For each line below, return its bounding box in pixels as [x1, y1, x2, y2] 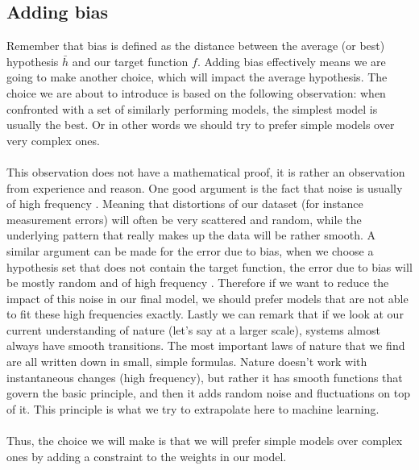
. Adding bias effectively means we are [197, 52, 386, 69]
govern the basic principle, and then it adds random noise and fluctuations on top [6, 385, 410, 401]
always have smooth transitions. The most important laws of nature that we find [6, 337, 405, 354]
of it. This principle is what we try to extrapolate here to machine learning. [6, 400, 380, 417]
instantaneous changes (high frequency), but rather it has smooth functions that [6, 368, 403, 385]
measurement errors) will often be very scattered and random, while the [6, 210, 362, 227]
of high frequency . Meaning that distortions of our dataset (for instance [6, 195, 363, 212]
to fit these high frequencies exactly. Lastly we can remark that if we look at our [6, 306, 404, 322]
